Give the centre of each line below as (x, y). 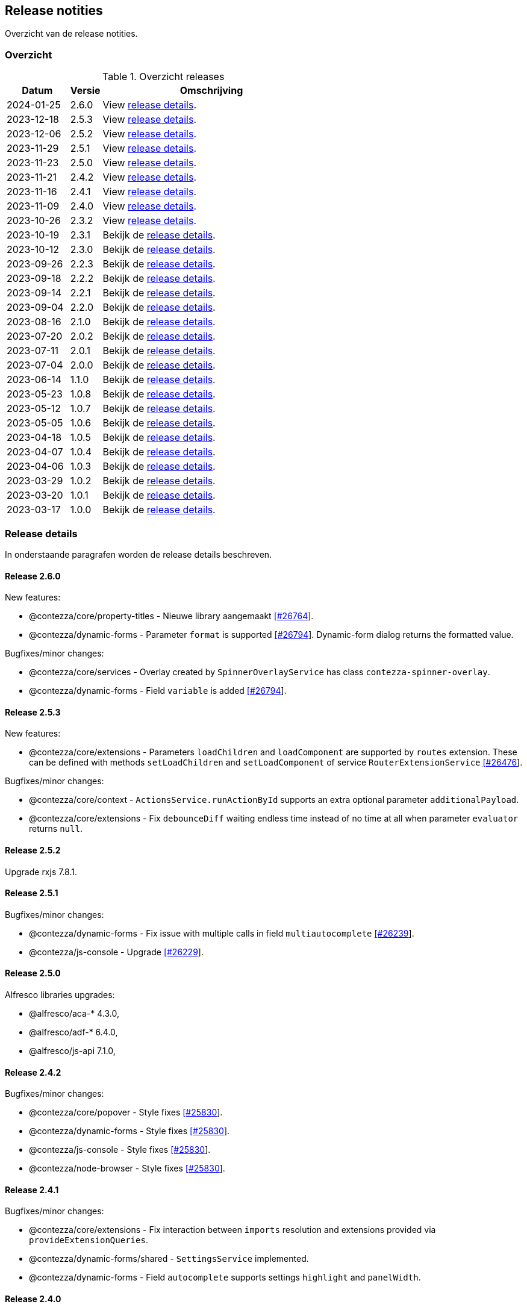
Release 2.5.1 (32, 893)
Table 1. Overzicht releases (164, 77)
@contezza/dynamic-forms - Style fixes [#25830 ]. (129, 1131)
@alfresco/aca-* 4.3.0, (74, 1014)
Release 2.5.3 (33, 712)
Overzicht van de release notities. (71, 34)
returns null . (56, 829)
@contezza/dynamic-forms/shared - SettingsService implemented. (169, 1259)
